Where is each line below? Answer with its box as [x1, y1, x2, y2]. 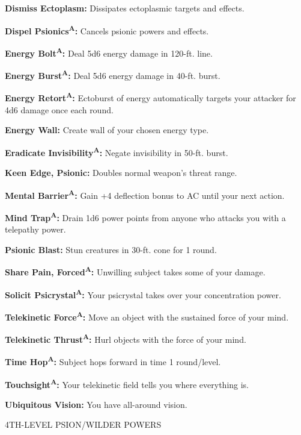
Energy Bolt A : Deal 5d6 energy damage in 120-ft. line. [5, 45, 213, 59]
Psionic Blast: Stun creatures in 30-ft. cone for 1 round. [5, 243, 217, 255]
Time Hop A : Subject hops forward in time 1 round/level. [5, 354, 221, 368]
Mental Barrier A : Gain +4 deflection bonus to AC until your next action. [5, 187, 285, 201]
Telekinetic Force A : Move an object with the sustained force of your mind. [5, 308, 289, 323]
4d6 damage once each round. [5, 103, 114, 116]
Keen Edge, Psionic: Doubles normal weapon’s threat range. [5, 166, 237, 179]
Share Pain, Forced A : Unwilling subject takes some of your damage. [5, 264, 266, 278]
